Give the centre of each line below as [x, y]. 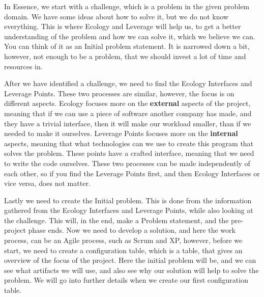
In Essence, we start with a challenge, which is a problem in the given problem [127, 6]
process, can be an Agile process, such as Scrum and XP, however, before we [123, 240]
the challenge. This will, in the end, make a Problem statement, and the [116, 220]
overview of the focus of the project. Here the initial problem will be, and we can [130, 260]
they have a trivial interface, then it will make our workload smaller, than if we [128, 123]
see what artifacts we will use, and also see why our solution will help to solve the [131, 270]
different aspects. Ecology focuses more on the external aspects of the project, [127, 103]
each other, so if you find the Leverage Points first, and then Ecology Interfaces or [132, 173]
